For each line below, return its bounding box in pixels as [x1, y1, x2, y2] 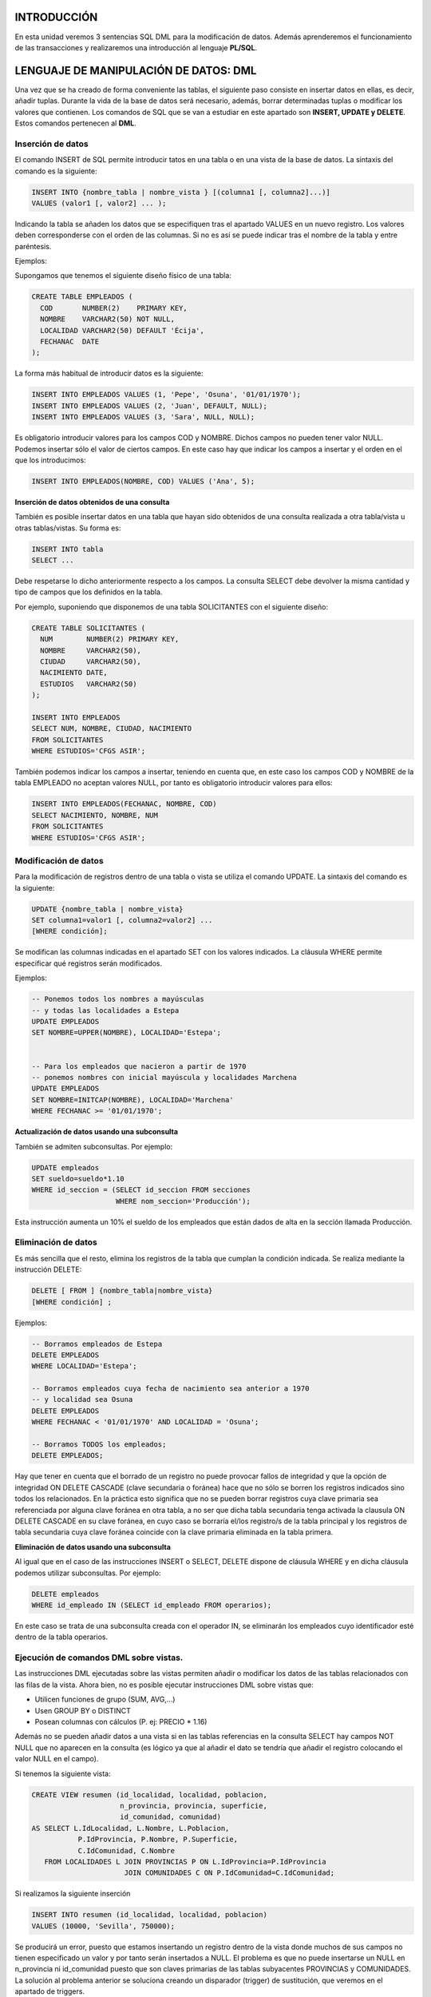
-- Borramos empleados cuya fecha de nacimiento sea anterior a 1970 [31, 1384, 310, 1393]
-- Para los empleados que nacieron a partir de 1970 [31, 1062, 247, 1070]
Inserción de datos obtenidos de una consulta [14, 497, 170, 506]
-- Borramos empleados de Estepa [31, 1339, 163, 1348]
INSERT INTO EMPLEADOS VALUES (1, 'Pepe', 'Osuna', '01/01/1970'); [31, 390, 302, 399]
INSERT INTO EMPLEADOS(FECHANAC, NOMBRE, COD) [31, 800, 217, 808]
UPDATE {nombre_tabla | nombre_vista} [31, 904, 184, 914]
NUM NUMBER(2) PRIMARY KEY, [40, 635, 180, 644]
